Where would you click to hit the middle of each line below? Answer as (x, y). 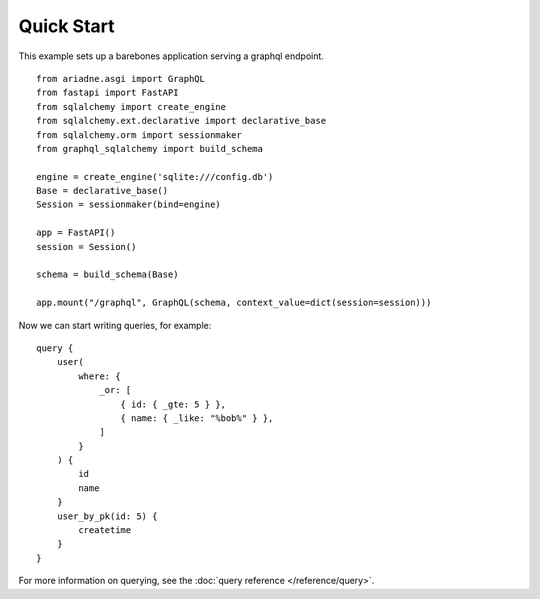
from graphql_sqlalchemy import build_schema (150, 148)
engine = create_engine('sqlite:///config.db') (155, 176)
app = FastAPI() (76, 233)
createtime (105, 530)
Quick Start (66, 26)
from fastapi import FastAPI (107, 93)
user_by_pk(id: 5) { (107, 516)
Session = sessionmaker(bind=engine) (129, 204)
